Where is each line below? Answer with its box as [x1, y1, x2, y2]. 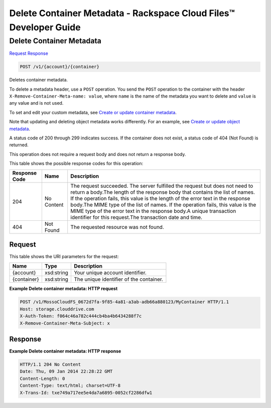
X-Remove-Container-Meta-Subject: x [20, 320, 110, 326]
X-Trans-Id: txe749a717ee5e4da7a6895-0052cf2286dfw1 [20, 390, 153, 395]
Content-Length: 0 [20, 375, 65, 381]
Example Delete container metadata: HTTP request [9, 286, 118, 292]
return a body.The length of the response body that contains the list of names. [70, 189, 255, 196]
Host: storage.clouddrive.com [20, 306, 94, 312]
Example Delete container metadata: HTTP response [9, 348, 121, 354]
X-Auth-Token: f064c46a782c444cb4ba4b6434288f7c [20, 313, 142, 319]
